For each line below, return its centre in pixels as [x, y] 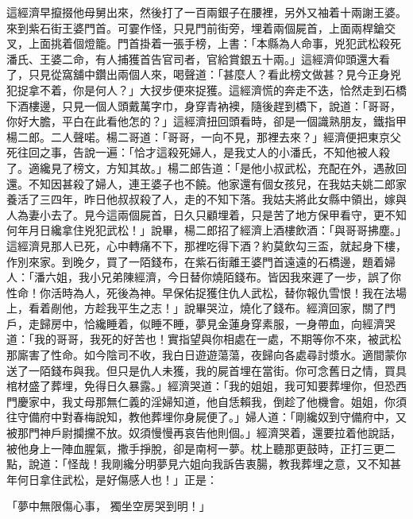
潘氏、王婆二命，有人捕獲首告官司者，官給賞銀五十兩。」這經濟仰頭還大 [193, 58]
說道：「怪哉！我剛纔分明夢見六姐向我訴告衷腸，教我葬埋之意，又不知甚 [214, 464]
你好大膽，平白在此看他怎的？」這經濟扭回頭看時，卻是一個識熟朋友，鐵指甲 [206, 121]
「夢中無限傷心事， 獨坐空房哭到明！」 [108, 506]
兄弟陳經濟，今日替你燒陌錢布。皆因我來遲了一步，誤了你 [251, 277]
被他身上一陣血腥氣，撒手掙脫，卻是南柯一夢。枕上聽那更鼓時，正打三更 [195, 448]
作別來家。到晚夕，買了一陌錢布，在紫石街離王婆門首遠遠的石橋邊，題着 [195, 261]
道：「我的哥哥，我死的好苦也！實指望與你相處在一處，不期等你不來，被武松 [204, 339]
